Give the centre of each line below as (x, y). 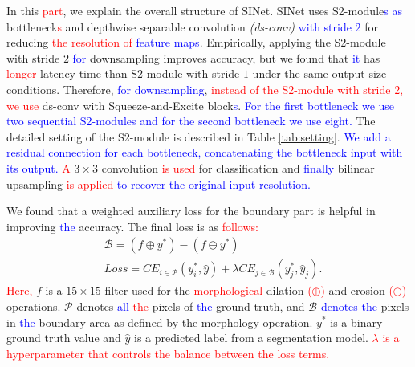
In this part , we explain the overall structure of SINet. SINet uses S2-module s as (204, 10)
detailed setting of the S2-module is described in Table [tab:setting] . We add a (199, 136)
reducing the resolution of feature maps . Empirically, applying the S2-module (196, 42)
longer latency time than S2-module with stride (123, 73)
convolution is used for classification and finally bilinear (238, 167)
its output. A (39, 167)
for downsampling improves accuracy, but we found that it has (226, 57)
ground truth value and (64, 338)
